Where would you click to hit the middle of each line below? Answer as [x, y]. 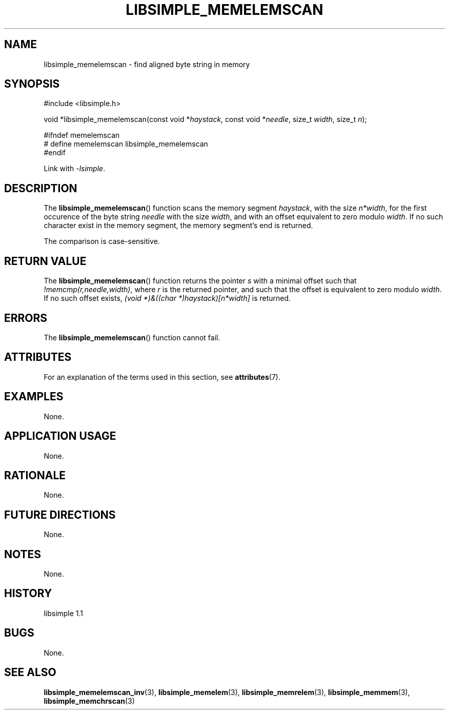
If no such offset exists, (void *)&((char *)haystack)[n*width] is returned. [167, 298]
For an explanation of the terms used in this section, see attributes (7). [162, 377]
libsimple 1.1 [64, 613]
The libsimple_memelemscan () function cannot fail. [132, 337]
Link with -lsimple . [75, 169]
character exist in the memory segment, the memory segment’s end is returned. [178, 226]
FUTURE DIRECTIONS [60, 515]
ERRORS [26, 318]
